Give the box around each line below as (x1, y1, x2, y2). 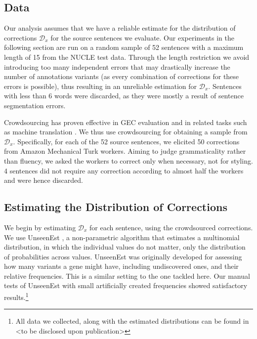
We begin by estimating (4, 222, 76, 232)
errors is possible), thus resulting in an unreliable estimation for (4, 81, 197, 91)
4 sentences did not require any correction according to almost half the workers (4, 165, 244, 175)
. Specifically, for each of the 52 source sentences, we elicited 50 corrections (13, 136, 240, 146)
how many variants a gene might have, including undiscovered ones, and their (4, 261, 239, 271)
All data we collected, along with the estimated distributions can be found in (15, 316, 249, 326)
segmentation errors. (4, 100, 66, 110)
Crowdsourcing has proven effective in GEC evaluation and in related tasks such (4, 117, 247, 127)
